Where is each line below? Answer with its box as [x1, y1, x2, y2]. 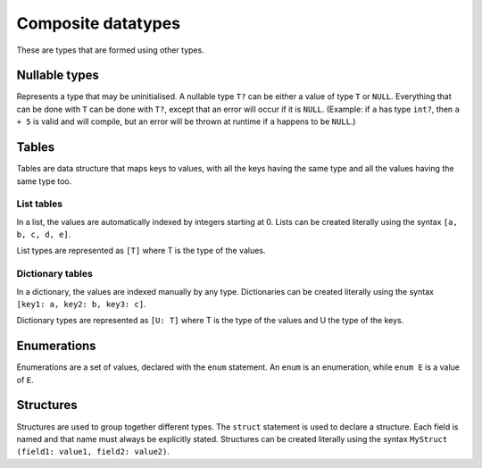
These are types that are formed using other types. [16, 45, 204, 55]
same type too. [16, 175, 72, 187]
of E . [16, 374, 34, 385]
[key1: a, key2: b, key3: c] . [16, 298, 146, 309]
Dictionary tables [16, 268, 93, 280]
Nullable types [16, 68, 100, 83]
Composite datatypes [16, 13, 181, 33]
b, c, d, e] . [16, 229, 71, 240]
